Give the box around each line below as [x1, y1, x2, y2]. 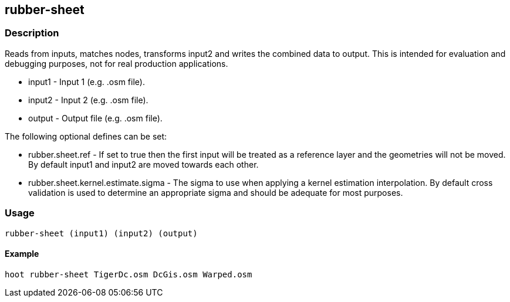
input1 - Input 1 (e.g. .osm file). [28, 76, 145, 87]
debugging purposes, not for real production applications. [5, 58, 228, 69]
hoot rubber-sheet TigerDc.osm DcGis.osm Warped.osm [5, 269, 252, 279]
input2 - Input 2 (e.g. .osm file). [28, 94, 148, 105]
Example [5, 249, 39, 259]
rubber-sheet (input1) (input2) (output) [5, 228, 198, 238]
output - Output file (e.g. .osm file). [28, 113, 163, 123]
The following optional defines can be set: [5, 131, 167, 141]
